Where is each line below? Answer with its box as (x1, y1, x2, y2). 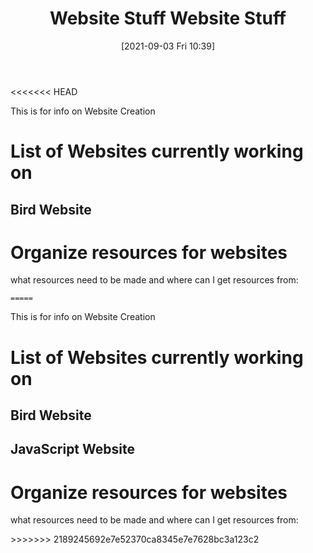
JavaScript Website (10, 441, 135, 458)
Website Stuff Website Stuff (49, 7, 287, 30)
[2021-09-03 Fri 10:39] (120, 40, 216, 52)
